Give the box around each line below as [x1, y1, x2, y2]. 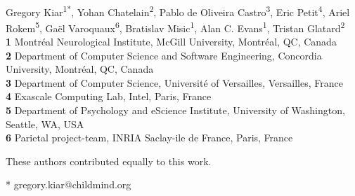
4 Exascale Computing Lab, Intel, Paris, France [6, 89, 212, 104]
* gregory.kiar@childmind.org [6, 177, 131, 192]
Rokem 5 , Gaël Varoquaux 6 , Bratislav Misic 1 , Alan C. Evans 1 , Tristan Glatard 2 [6, 18, 345, 35]
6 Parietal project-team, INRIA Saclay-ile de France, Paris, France [6, 130, 293, 145]
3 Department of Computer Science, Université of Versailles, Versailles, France [6, 75, 343, 90]
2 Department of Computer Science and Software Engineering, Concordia [6, 48, 322, 62]
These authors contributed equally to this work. [6, 153, 212, 168]
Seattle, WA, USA [6, 116, 84, 131]
